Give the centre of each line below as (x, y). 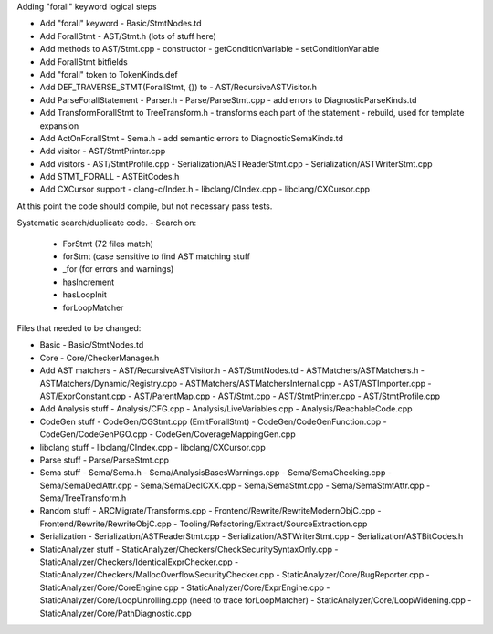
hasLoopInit (84, 295)
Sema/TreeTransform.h (83, 498)
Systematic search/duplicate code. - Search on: (107, 223)
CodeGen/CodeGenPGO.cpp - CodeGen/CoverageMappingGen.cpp (168, 434)
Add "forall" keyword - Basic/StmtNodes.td (121, 24)
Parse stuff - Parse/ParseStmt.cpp (104, 460)
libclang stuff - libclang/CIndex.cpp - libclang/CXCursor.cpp (152, 447)
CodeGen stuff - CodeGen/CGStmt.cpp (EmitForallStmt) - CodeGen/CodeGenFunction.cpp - (213, 421)
